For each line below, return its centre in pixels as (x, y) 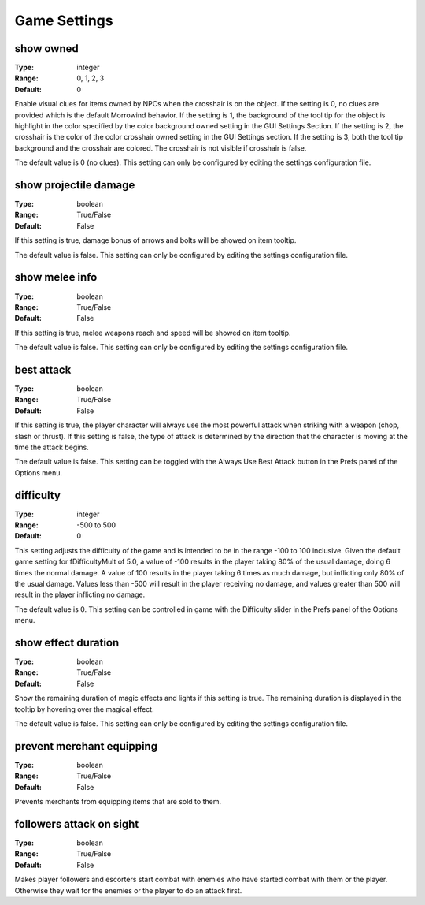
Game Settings (64, 20)
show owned (46, 48)
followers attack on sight (77, 824)
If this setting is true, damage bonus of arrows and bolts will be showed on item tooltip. (155, 240)
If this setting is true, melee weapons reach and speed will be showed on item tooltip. (153, 333)
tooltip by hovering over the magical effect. (84, 709)
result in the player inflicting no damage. (80, 594)
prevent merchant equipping (86, 746)
